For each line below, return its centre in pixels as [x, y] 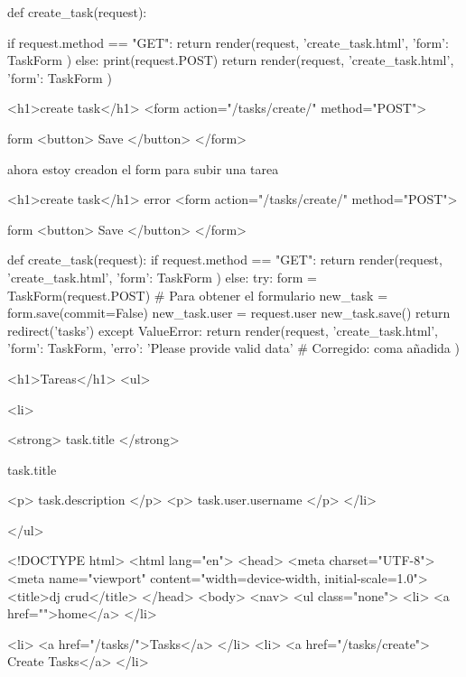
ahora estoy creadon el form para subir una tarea [143, 168]
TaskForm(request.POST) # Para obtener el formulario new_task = [198, 295]
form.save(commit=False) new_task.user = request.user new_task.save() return [229, 313]
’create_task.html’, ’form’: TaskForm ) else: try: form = [162, 277]
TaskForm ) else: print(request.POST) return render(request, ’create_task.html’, [231, 60]
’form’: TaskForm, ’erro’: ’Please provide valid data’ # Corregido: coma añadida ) [233, 348]
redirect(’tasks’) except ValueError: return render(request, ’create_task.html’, [223, 330]
